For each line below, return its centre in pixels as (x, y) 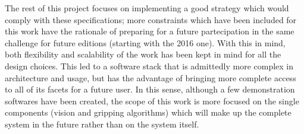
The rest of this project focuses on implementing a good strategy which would (147, 8)
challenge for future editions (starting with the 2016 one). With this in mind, (145, 42)
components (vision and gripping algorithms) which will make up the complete (148, 112)
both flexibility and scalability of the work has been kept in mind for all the (143, 54)
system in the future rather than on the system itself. (102, 124)
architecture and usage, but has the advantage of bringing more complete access (151, 77)
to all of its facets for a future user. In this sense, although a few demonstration (150, 89)
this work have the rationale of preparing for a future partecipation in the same (150, 31)
